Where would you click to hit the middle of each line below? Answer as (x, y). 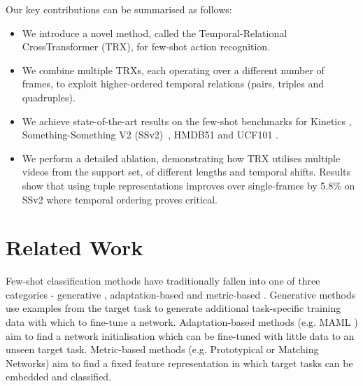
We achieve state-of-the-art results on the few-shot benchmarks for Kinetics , (187, 121)
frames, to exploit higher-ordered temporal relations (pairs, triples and (173, 84)
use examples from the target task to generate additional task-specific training (173, 308)
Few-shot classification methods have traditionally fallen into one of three (163, 281)
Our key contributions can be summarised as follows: (119, 9)
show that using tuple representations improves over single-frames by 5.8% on (188, 185)
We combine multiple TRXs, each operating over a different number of (173, 70)
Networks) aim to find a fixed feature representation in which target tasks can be (179, 363)
